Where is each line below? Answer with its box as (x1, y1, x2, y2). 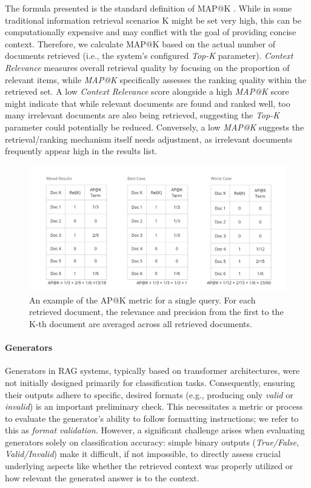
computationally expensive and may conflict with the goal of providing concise (5, 25, 296, 38)
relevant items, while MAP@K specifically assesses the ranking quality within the (5, 73, 307, 86)
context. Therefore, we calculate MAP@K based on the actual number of (5, 37, 276, 50)
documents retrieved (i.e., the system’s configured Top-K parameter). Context (5, 49, 293, 62)
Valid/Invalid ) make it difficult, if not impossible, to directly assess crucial (5, 447, 281, 460)
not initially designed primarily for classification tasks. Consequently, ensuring (5, 376, 295, 388)
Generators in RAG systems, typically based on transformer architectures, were (5, 364, 300, 377)
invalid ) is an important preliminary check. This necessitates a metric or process (5, 400, 303, 413)
